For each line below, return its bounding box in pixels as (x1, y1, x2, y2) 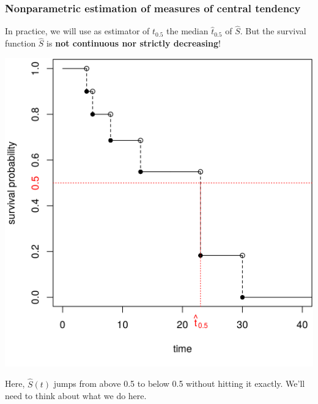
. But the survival (240, 24, 306, 37)
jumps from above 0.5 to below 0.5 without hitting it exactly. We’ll (53, 377, 305, 390)
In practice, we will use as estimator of (5, 24, 150, 37)
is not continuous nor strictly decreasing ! (46, 37, 221, 50)
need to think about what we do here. (5, 389, 147, 402)
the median (166, 24, 209, 37)
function (5, 37, 36, 50)
